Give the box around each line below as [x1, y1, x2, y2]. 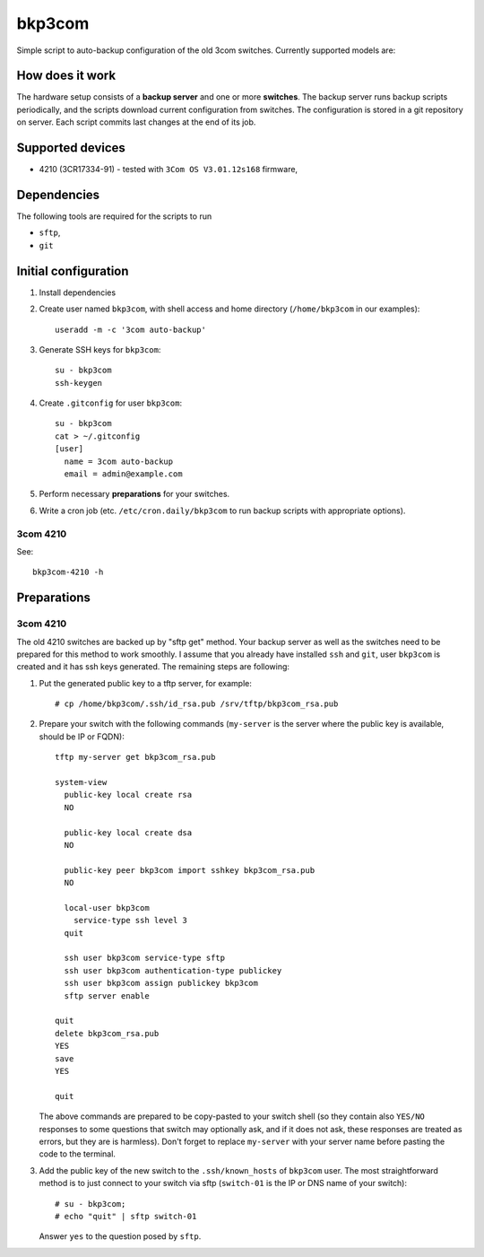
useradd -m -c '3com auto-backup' [55, 324, 206, 335]
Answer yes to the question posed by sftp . [39, 1231, 202, 1242]
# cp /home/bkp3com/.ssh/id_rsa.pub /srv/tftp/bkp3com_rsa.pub [55, 699, 339, 709]
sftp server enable [64, 991, 150, 1000]
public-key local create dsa [64, 827, 193, 838]
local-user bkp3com [64, 903, 150, 912]
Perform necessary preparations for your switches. [39, 489, 230, 500]
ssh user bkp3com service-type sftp [64, 953, 226, 964]
